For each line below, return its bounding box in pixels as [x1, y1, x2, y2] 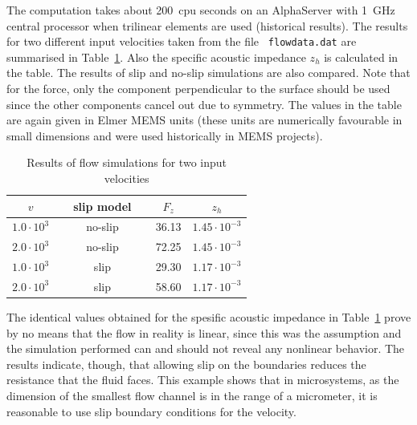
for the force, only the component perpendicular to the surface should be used [6, 80, 390, 97]
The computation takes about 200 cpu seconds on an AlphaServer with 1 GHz [6, 2, 395, 18]
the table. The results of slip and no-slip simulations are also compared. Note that [6, 64, 411, 81]
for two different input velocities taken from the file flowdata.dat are [6, 33, 357, 50]
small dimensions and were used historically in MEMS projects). [6, 127, 323, 144]
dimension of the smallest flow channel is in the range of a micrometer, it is [6, 387, 378, 404]
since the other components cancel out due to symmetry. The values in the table [6, 95, 402, 112]
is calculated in [324, 48, 399, 65]
